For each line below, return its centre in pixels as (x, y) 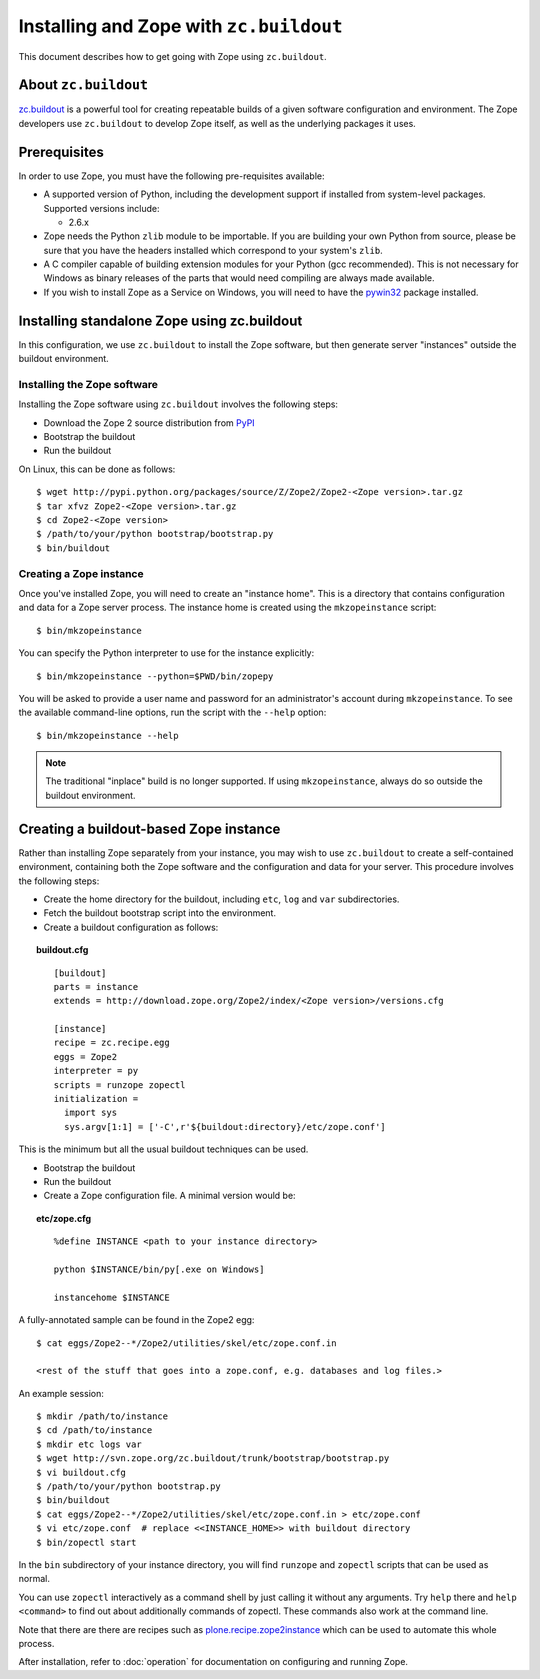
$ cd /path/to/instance (94, 1430)
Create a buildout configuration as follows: (131, 927)
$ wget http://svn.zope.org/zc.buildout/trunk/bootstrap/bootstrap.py (213, 1458)
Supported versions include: (101, 208)
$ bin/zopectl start (86, 1542)
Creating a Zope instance (81, 573)
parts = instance (96, 986)
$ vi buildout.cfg (81, 1472)
